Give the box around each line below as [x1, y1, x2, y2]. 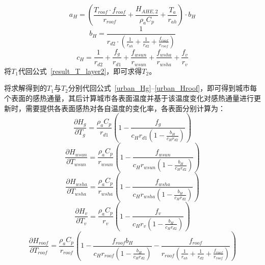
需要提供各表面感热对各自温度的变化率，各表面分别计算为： [25, 102, 225, 113]
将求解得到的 [4, 83, 47, 93]
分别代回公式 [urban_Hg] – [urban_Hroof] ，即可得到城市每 [68, 83, 257, 93]
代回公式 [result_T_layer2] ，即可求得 [18, 65, 142, 76]
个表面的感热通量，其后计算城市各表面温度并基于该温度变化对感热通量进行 [4, 93, 254, 103]
